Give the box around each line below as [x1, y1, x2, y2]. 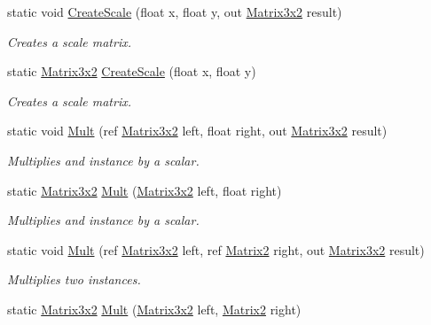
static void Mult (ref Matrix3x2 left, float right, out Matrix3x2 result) [7, 121, 388, 140]
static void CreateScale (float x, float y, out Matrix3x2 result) [7, 3, 342, 20]
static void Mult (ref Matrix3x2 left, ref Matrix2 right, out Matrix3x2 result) [7, 240, 425, 259]
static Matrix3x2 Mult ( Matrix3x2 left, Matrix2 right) [7, 299, 302, 318]
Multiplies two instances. [7, 270, 141, 289]
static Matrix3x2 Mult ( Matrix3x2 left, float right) [7, 181, 282, 199]
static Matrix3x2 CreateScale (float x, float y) [7, 62, 256, 81]
